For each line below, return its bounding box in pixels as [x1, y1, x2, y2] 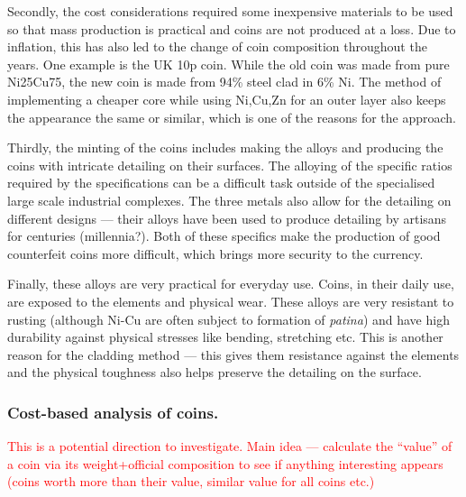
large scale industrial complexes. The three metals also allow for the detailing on [7, 190, 452, 209]
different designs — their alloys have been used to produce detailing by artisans [7, 208, 447, 227]
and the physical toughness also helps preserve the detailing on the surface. [7, 363, 422, 382]
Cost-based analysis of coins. [7, 400, 219, 423]
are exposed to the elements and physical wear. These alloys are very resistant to [7, 291, 454, 310]
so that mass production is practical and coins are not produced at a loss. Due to [7, 19, 456, 38]
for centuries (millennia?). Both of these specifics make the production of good [7, 226, 441, 245]
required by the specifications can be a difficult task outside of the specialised [7, 173, 435, 192]
